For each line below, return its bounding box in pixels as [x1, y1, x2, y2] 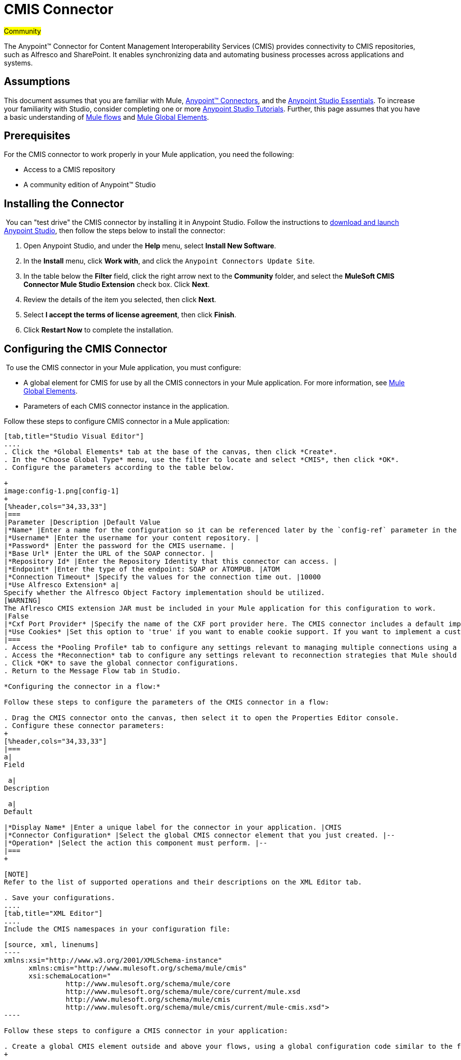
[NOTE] [4, 870, 29, 879]
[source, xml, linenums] [4, 941, 99, 949]
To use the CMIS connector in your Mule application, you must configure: [5, 363, 241, 372]
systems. [4, 58, 33, 67]
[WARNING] [4, 596, 41, 605]
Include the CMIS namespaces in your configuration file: [4, 925, 230, 933]
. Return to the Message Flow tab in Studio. [4, 667, 181, 675]
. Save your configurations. [4, 894, 115, 902]
